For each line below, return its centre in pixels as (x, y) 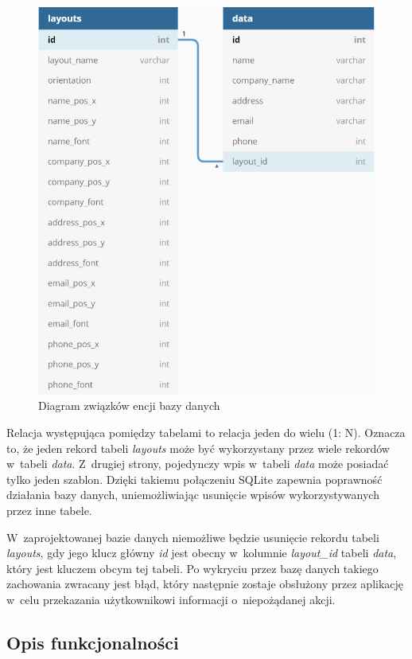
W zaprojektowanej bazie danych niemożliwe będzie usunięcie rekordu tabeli (193, 537)
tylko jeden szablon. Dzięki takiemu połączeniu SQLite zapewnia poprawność (194, 479)
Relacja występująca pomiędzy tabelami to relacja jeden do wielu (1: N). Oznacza (206, 433)
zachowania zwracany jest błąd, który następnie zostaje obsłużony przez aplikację (205, 584)
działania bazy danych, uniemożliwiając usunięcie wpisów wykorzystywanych (193, 495)
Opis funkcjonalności (93, 642)
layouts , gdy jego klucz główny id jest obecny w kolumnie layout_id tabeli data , (202, 553)
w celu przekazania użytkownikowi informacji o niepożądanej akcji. (171, 599)
